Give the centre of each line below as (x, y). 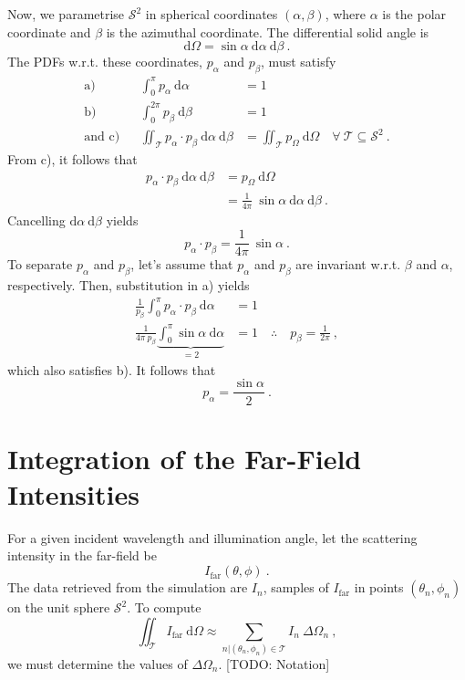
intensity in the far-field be (82, 555)
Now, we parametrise (66, 14)
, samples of (296, 587)
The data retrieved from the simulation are (128, 587)
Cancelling (36, 220)
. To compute (164, 607)
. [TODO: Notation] (274, 663)
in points (379, 587)
